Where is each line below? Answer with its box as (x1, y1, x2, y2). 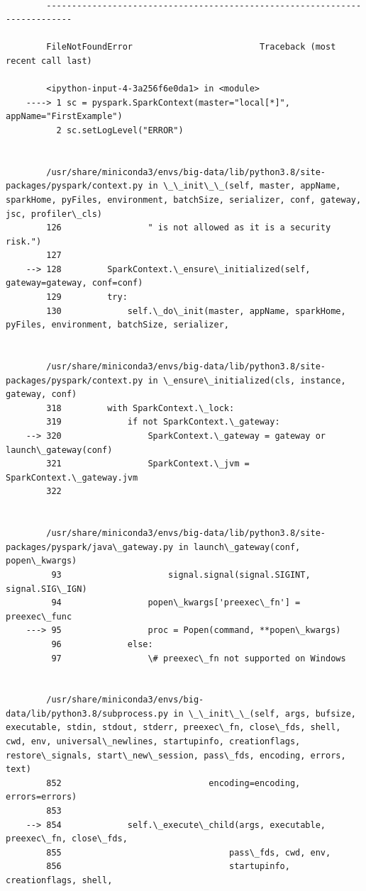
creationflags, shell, (6, 875, 113, 885)
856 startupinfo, (46, 861, 290, 872)
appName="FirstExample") (6, 111, 123, 122)
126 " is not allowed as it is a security (46, 223, 331, 233)
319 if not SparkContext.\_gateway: (46, 417, 280, 427)
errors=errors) (6, 792, 77, 802)
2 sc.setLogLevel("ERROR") (56, 125, 184, 135)
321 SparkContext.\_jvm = (46, 459, 250, 469)
